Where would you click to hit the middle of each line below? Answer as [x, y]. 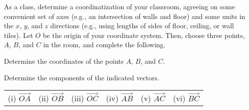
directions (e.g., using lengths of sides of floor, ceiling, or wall [142, 26]
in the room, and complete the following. [104, 45]
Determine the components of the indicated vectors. [82, 77]
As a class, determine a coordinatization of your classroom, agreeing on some [120, 6]
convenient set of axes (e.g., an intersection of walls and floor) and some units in [125, 16]
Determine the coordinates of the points [64, 61]
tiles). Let [19, 35]
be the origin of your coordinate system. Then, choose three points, [144, 35]
